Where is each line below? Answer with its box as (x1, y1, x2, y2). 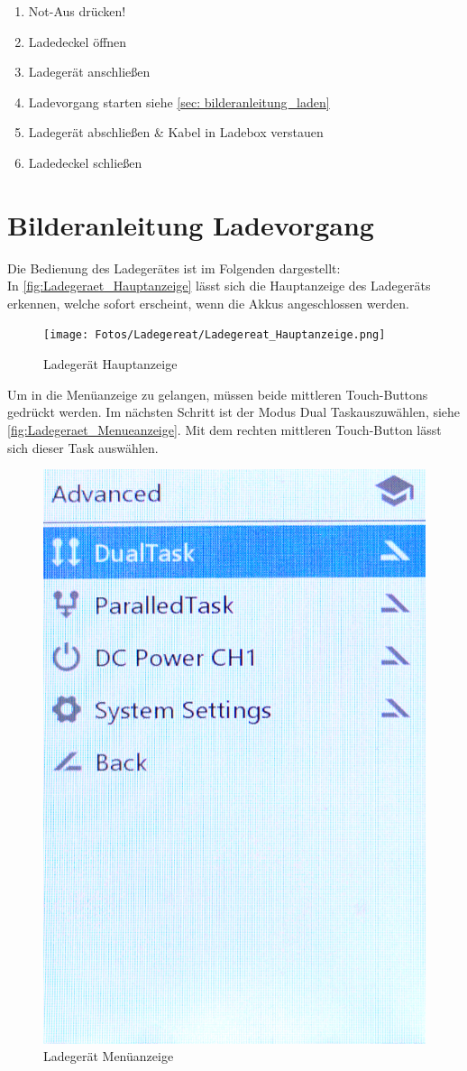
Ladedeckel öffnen (28, 32, 127, 51)
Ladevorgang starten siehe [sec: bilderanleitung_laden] (28, 92, 330, 111)
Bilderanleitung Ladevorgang (7, 206, 374, 243)
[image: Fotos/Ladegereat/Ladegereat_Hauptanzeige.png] (43, 328, 386, 342)
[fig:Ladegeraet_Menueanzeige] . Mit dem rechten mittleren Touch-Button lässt (7, 420, 442, 439)
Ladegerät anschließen (28, 62, 151, 81)
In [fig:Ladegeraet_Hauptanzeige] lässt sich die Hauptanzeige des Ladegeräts (7, 276, 431, 295)
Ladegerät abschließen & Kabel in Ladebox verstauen (28, 123, 324, 142)
